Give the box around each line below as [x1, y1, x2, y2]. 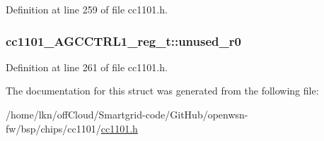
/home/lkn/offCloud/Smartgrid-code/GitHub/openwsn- [6, 107, 248, 121]
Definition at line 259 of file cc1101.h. [6, 2, 168, 16]
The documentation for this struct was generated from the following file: [6, 83, 319, 98]
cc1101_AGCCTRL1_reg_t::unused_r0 [6, 32, 241, 49]
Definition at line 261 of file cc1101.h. [6, 59, 168, 74]
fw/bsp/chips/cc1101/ [6, 121, 101, 135]
